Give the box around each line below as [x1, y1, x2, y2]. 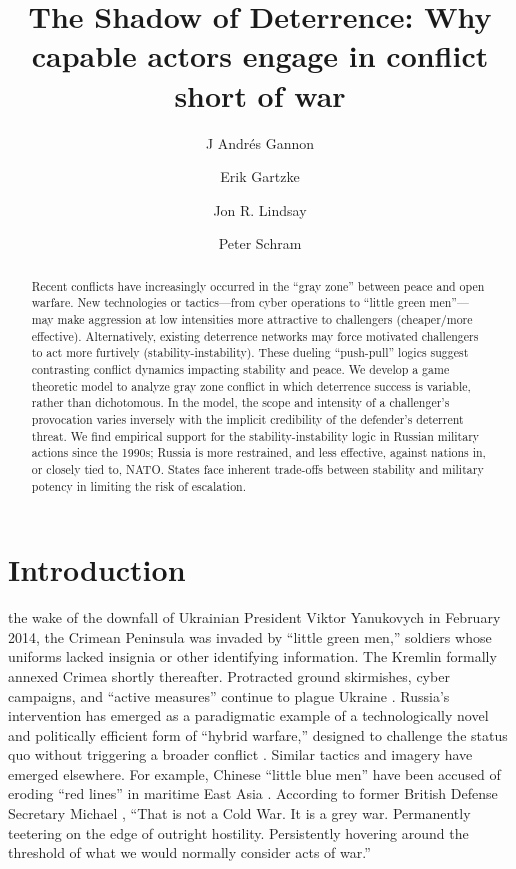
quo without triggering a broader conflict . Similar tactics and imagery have [8, 744, 473, 765]
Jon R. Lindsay [213, 199, 307, 220]
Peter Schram [218, 233, 302, 254]
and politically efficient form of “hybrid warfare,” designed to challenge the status [8, 724, 508, 745]
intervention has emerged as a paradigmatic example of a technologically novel [8, 705, 489, 726]
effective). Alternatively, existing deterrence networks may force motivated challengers [31, 327, 479, 344]
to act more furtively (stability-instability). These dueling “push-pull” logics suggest [31, 344, 469, 361]
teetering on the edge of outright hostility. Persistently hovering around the [8, 822, 469, 843]
